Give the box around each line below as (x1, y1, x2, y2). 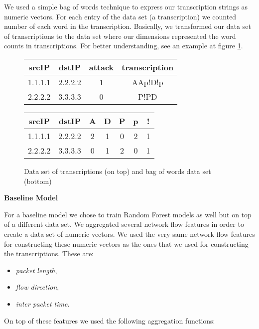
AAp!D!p (131, 76, 163, 88)
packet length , (15, 265, 57, 275)
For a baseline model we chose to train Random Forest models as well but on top (4, 209, 252, 219)
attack (89, 61, 114, 73)
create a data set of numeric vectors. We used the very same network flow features (4, 228, 255, 239)
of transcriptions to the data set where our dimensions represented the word (4, 30, 236, 41)
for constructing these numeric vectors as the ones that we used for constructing (4, 238, 249, 249)
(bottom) (24, 175, 52, 186)
